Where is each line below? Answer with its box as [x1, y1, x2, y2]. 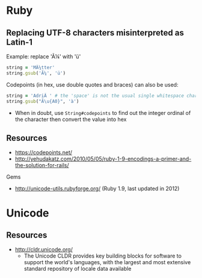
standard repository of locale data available [23, 265, 132, 273]
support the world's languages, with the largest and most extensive [23, 259, 191, 266]
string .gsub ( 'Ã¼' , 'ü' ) [6, 70, 66, 76]
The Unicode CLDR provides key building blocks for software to [23, 252, 182, 259]
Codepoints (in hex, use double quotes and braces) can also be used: [6, 81, 179, 88]
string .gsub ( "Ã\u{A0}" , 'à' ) [6, 98, 79, 104]
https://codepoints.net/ [14, 149, 73, 156]
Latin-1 [6, 37, 33, 47]
